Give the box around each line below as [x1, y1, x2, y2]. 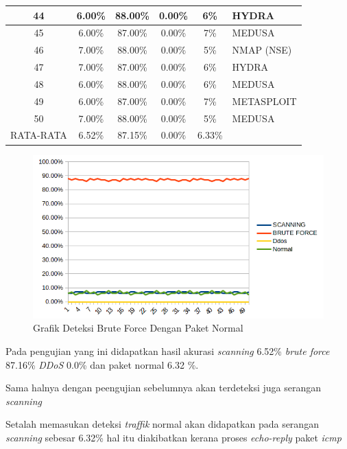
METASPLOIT [232, 93, 297, 108]
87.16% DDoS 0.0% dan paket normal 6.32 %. [5, 357, 199, 371]
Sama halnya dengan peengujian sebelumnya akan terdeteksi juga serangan [5, 380, 322, 395]
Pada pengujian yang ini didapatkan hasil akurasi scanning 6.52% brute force [5, 343, 330, 358]
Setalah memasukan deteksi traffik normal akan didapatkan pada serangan [5, 417, 319, 431]
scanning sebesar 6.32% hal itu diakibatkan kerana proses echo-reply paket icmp [5, 430, 342, 444]
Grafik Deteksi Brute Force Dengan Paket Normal [33, 321, 243, 335]
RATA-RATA [10, 128, 67, 142]
